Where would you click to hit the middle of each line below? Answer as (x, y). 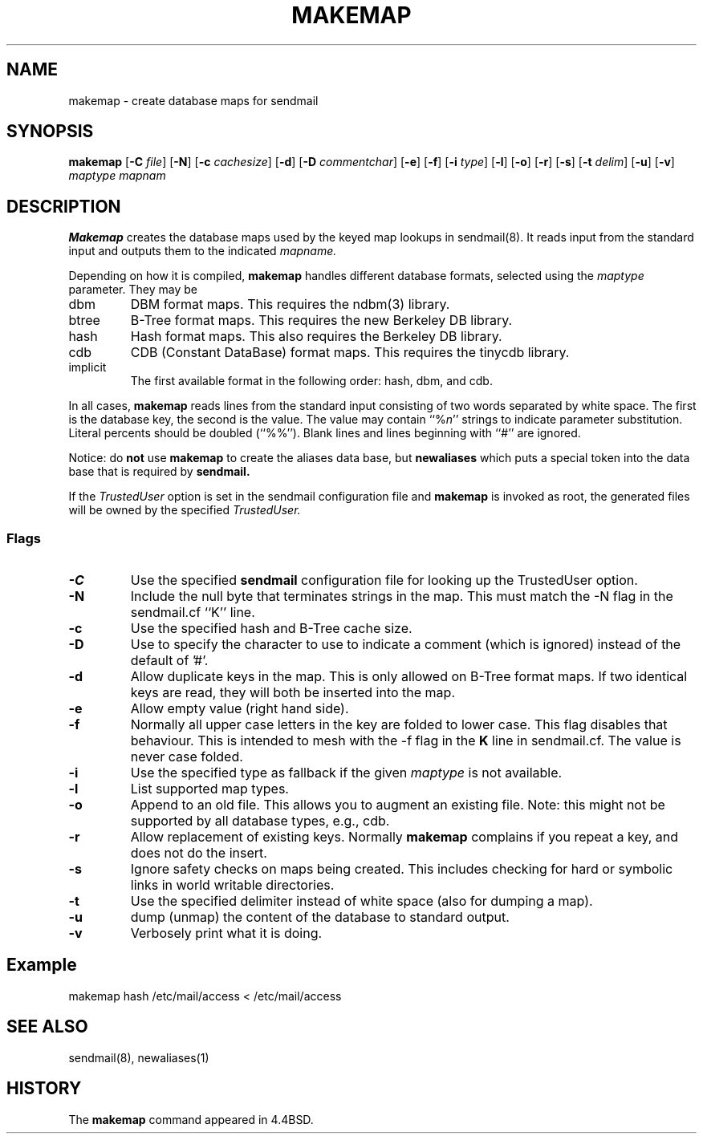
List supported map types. (209, 789)
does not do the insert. (199, 853)
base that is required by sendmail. (159, 472)
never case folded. (187, 757)
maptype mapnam (117, 176)
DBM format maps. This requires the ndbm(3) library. (290, 304)
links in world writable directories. (232, 885)
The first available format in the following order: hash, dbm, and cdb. (311, 381)
